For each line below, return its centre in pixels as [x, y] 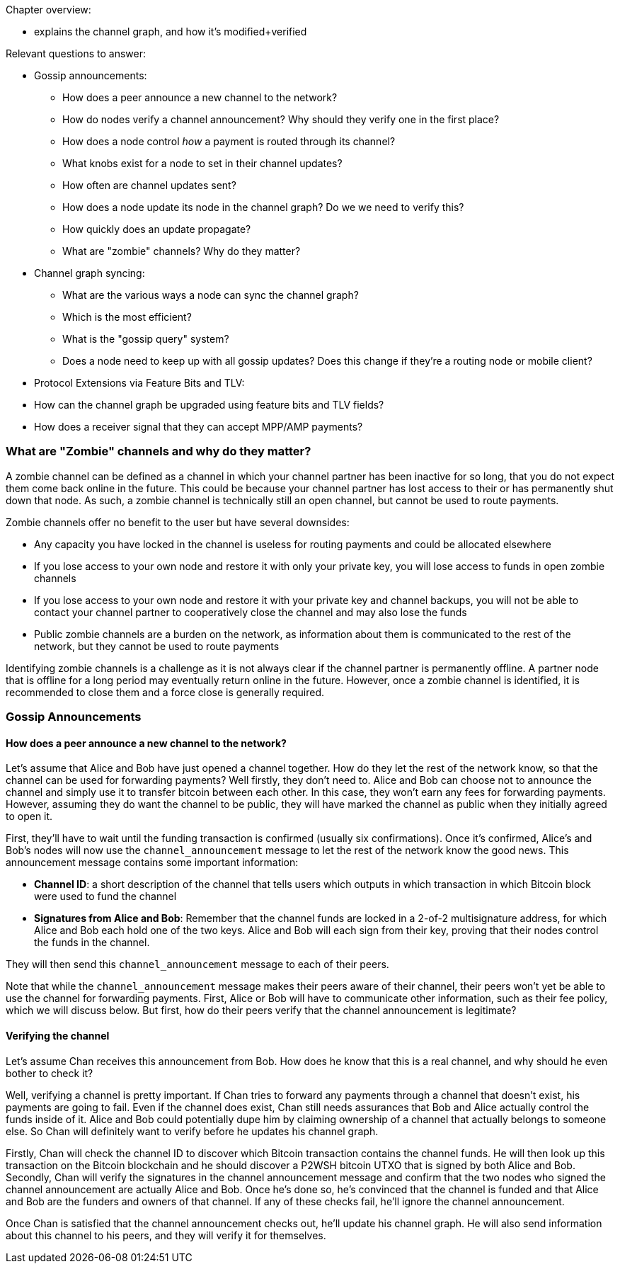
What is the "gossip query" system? [146, 339]
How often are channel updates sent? [149, 185]
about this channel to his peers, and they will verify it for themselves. [166, 1235]
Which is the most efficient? [127, 317]
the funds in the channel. [92, 943]
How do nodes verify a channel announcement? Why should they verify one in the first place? [281, 119]
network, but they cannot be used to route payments [157, 646]
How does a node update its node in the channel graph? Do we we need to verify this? [263, 207]
